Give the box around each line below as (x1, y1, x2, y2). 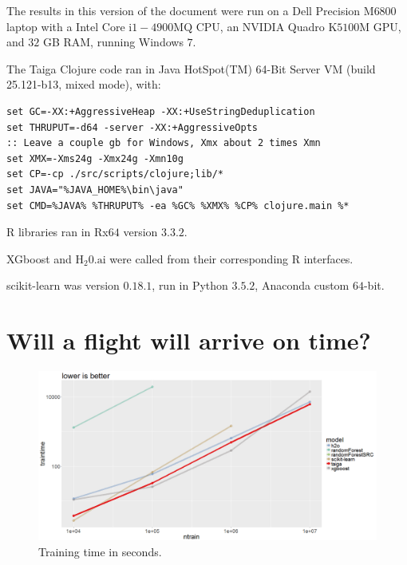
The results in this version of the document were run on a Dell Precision (6, 2, 361, 18)
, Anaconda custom (255, 277, 350, 294)
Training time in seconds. (38, 543, 162, 559)
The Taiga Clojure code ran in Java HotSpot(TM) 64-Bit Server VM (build (6, 60, 376, 77)
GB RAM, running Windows (42, 34, 184, 50)
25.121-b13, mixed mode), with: (6, 76, 161, 93)
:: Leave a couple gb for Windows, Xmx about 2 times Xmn (6, 137, 321, 149)
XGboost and (6, 250, 72, 267)
